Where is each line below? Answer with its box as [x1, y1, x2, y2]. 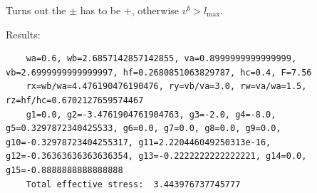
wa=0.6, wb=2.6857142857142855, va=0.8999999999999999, [26, 53, 297, 64]
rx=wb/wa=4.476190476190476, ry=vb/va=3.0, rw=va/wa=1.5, [26, 81, 307, 92]
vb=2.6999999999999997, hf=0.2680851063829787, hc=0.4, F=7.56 [6, 67, 312, 78]
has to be [80, 3, 121, 17]
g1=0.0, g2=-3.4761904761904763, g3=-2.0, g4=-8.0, [26, 109, 276, 120]
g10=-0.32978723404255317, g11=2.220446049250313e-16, [6, 137, 271, 147]
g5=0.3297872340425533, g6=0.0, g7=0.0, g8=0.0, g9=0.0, [6, 123, 281, 134]
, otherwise [131, 3, 180, 17]
